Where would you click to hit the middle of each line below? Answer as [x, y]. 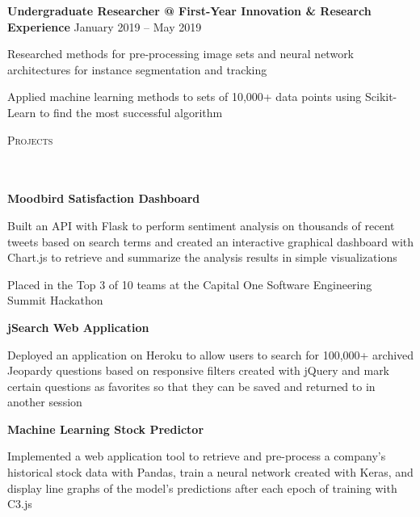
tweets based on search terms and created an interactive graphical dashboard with [211, 241]
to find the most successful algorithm [131, 112]
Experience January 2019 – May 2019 [105, 26]
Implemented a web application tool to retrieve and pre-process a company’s [197, 456]
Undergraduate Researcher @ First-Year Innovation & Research [189, 11]
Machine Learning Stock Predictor [106, 429]
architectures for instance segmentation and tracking [137, 69]
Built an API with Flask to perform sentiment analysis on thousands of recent [201, 225]
